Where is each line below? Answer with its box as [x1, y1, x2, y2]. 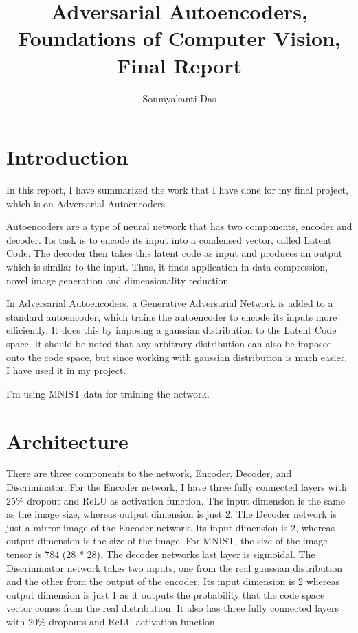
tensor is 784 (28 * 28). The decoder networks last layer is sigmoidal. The [6, 547, 315, 562]
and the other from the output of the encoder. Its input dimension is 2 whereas [6, 574, 340, 588]
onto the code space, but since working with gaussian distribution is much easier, [6, 349, 348, 364]
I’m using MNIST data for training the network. [6, 386, 210, 400]
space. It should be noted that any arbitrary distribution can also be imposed [6, 336, 333, 350]
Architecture [6, 426, 128, 454]
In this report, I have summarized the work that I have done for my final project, [6, 183, 348, 197]
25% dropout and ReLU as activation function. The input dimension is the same [6, 493, 346, 507]
